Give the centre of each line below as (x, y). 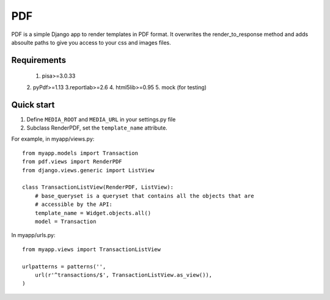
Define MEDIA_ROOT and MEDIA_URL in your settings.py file (101, 119)
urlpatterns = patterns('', (64, 266)
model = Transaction (65, 221)
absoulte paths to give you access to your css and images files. (91, 42)
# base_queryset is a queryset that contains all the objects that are (144, 196)
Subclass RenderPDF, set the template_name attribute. (97, 128)
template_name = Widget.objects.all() (93, 213)
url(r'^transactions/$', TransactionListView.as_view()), (123, 275)
